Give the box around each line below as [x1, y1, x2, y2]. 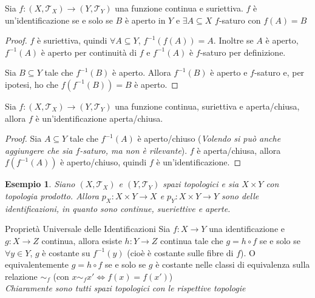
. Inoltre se [213, 34, 254, 47]
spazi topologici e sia [163, 177, 239, 190]
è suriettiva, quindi [37, 34, 107, 47]
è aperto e [210, 66, 248, 79]
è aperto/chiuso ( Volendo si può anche [137, 132, 281, 145]
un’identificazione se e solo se [5, 13, 113, 26]
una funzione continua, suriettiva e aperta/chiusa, [115, 99, 300, 112]
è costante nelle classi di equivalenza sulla [155, 258, 310, 271]
